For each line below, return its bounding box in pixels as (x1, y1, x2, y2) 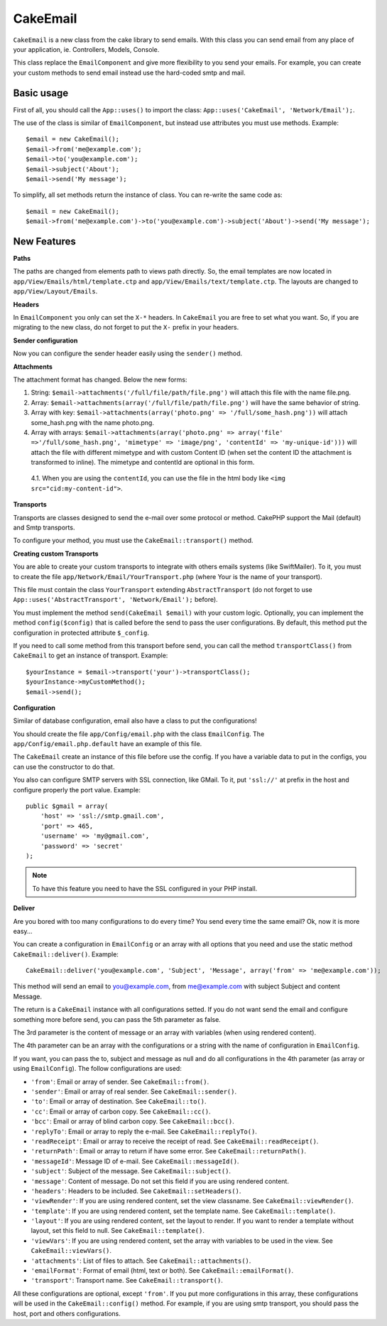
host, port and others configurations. (13, 1309, 121, 1317)
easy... (13, 927, 33, 935)
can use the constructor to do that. (13, 762, 115, 771)
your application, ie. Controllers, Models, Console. (13, 45, 160, 53)
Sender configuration (13, 336, 78, 345)
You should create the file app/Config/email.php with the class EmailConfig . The (13, 729, 265, 738)
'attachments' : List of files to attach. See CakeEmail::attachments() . (31, 1256, 251, 1265)
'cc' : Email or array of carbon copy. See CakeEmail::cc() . (31, 1107, 211, 1116)
